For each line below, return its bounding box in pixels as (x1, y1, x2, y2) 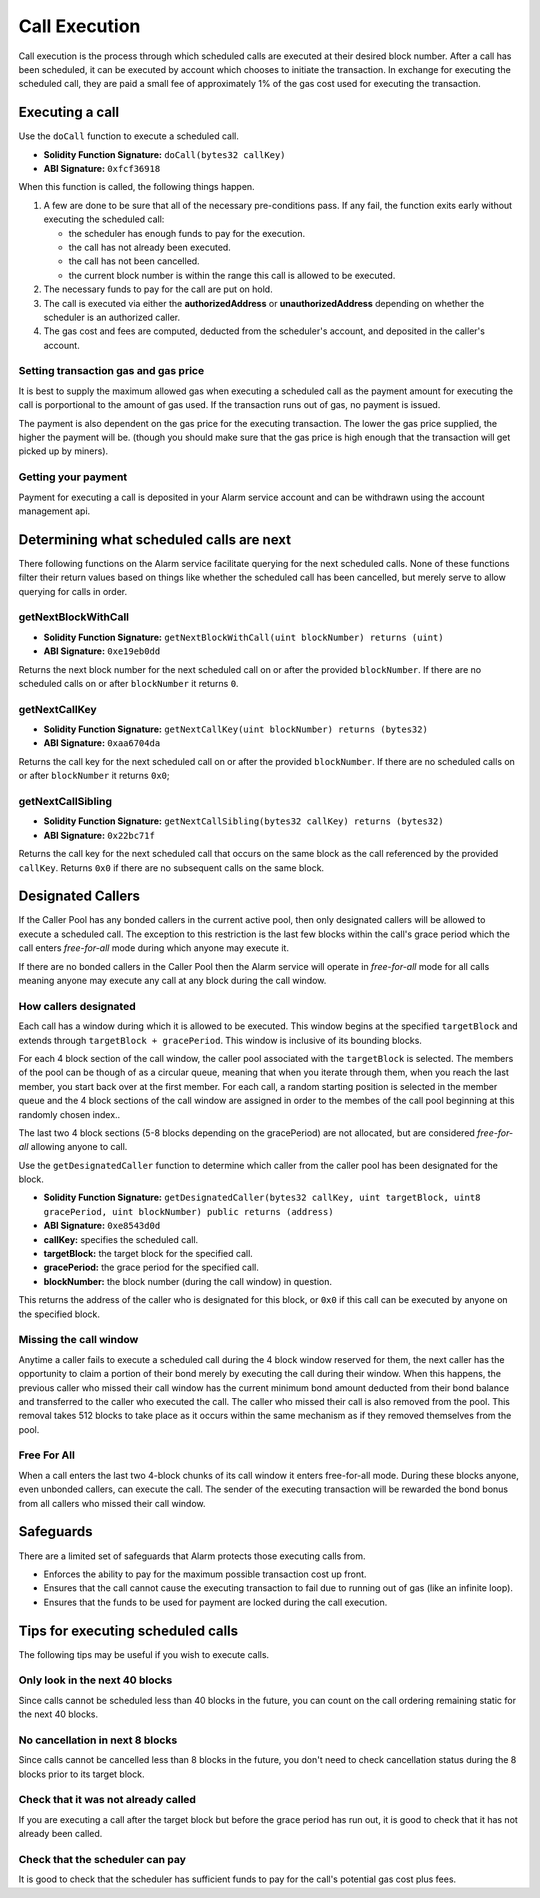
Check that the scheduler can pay (18, 1852, 187, 1866)
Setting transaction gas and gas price (18, 364, 205, 378)
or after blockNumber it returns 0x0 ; (18, 770, 170, 782)
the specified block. (18, 1308, 100, 1320)
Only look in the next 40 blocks (18, 1673, 173, 1687)
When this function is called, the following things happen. (18, 181, 255, 193)
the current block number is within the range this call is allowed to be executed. (68, 269, 396, 281)
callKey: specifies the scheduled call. (43, 1233, 199, 1245)
